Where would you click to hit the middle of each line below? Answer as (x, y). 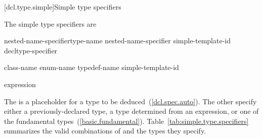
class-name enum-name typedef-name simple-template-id (92, 67)
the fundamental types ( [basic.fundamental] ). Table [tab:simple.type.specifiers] (126, 121)
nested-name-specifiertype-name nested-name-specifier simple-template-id (118, 41)
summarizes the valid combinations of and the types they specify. (105, 131)
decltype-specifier (31, 50)
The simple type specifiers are (50, 23)
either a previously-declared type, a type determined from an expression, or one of (131, 111)
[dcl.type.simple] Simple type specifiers (63, 7)
